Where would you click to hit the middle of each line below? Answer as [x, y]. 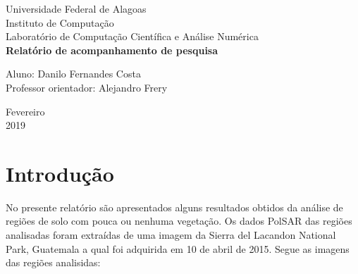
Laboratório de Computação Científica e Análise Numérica [132, 36]
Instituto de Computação [60, 22]
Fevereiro [25, 111]
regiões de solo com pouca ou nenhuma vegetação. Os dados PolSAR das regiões [179, 221]
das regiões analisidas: [53, 262]
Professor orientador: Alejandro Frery [87, 87]
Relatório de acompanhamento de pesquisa [112, 50]
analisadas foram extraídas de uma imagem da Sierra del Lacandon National [171, 235]
